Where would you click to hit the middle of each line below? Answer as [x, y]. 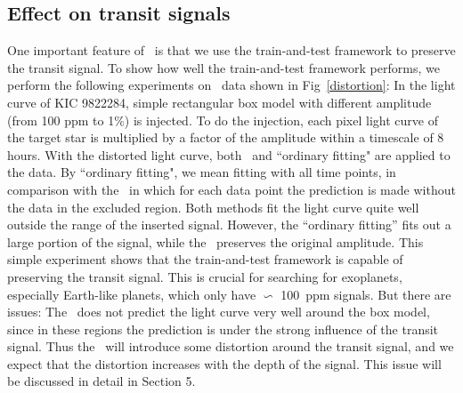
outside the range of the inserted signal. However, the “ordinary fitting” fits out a [229, 225]
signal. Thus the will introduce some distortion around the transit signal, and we [231, 346]
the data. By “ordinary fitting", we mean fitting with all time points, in [202, 172]
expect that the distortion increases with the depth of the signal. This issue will [224, 363]
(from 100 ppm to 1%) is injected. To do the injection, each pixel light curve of [223, 120]
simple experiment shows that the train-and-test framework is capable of [205, 259]
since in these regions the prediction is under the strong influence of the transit [223, 329]
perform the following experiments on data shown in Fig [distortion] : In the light [231, 85]
